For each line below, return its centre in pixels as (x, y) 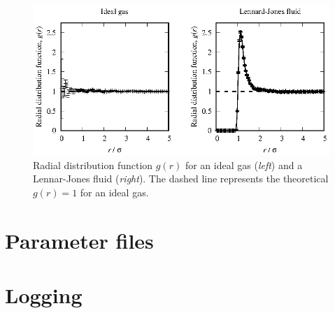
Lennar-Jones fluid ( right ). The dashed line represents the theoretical (181, 179)
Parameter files (79, 240)
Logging (44, 294)
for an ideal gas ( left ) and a (244, 165)
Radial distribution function (93, 165)
